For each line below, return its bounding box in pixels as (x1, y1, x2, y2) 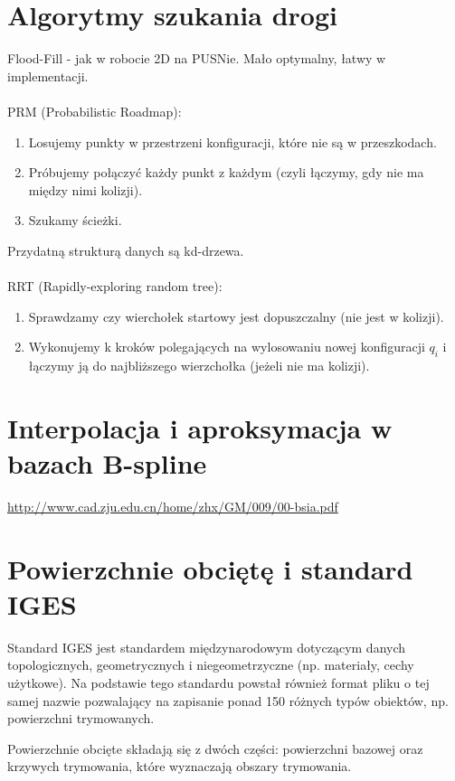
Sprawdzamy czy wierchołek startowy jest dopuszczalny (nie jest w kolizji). (28, 306, 444, 325)
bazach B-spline (7, 445, 207, 482)
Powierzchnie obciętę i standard (7, 550, 413, 587)
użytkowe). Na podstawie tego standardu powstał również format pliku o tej (7, 673, 430, 692)
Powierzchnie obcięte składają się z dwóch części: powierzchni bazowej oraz (7, 739, 423, 757)
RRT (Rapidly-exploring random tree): (7, 277, 223, 296)
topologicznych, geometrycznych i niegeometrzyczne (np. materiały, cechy (7, 655, 414, 674)
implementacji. (7, 66, 89, 85)
